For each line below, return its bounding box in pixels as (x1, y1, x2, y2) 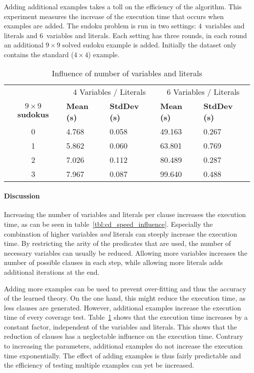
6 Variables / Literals (167, 86, 240, 97)
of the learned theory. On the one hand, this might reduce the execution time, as (4, 293, 246, 303)
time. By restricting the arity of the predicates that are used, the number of (4, 238, 231, 248)
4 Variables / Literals (73, 86, 146, 97)
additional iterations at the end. (4, 266, 100, 277)
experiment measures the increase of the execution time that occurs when (4, 11, 224, 21)
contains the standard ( (4, 49, 74, 59)
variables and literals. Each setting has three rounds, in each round (46, 30, 247, 40)
